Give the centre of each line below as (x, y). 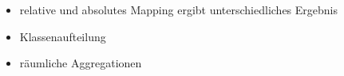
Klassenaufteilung (63, 36)
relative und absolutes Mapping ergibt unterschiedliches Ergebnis (179, 9)
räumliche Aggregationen (81, 63)
